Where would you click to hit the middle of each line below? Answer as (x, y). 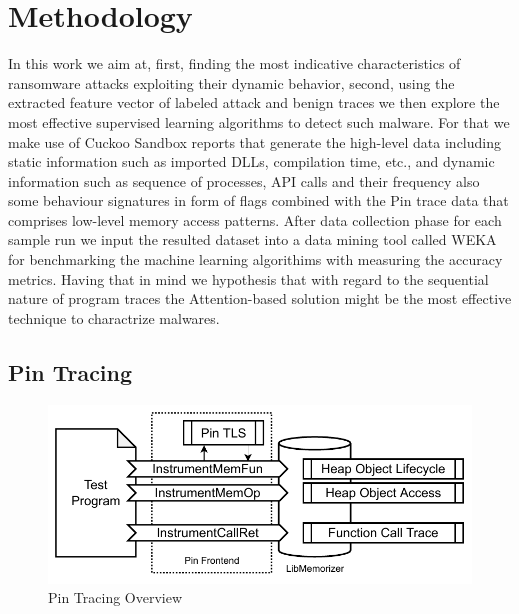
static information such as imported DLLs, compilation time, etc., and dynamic (251, 161)
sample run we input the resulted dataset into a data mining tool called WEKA (252, 239)
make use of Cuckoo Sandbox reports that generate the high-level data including (255, 141)
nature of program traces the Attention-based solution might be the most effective (260, 298)
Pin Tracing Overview (115, 597)
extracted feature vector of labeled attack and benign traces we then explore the (254, 102)
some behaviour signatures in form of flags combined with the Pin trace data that (258, 200)
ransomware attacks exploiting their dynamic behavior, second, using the (231, 82)
